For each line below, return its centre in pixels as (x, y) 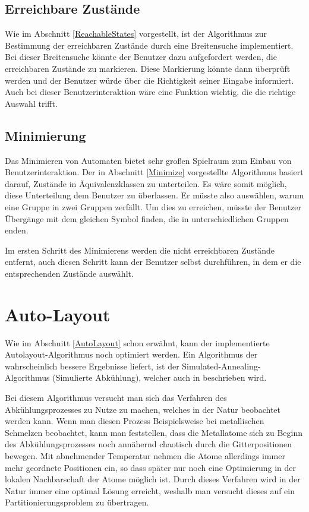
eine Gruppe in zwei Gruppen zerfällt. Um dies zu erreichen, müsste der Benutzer (153, 206)
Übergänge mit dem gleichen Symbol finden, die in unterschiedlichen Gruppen (147, 218)
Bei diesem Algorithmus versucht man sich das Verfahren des (116, 397)
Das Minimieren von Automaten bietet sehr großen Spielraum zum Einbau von (148, 160)
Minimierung (45, 135)
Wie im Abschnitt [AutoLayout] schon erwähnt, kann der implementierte (137, 342)
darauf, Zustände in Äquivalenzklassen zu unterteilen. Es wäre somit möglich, (146, 183)
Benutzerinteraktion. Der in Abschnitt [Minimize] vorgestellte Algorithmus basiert (154, 172)
